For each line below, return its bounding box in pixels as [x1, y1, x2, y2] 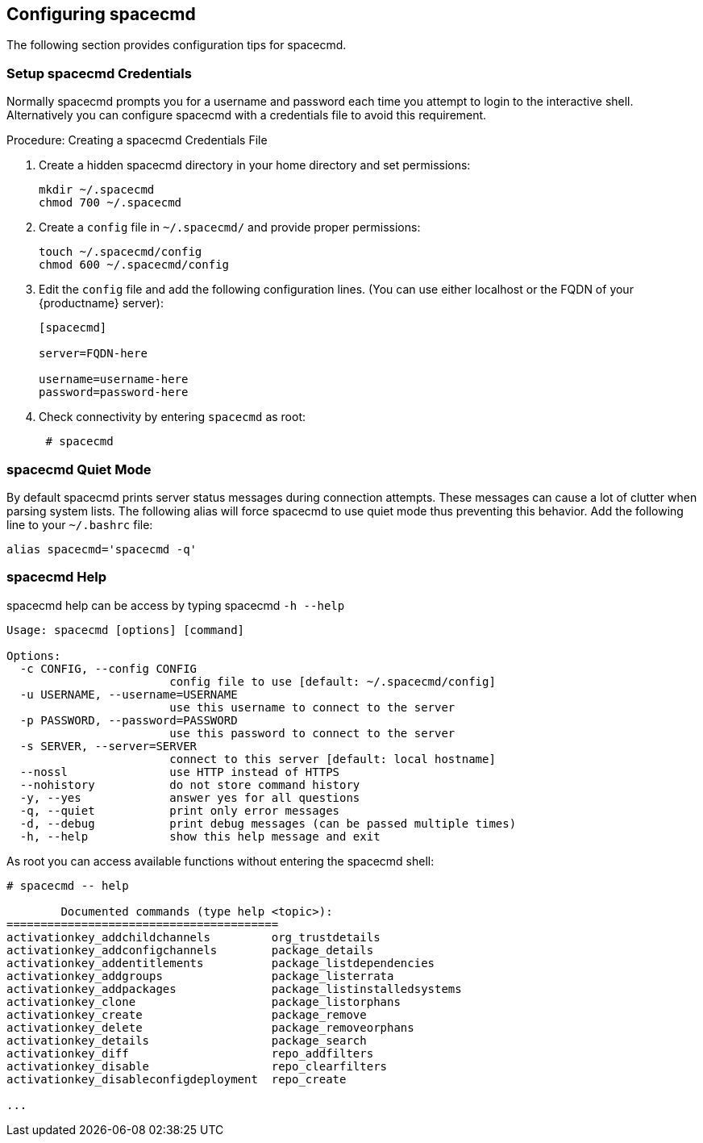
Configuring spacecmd [6, 4, 196, 24]
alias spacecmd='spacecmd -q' [6, 542, 198, 556]
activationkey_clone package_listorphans [6, 995, 401, 1008]
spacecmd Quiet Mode [6, 461, 152, 478]
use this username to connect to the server [169, 700, 455, 714]
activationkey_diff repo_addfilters [6, 1046, 374, 1060]
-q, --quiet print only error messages [19, 803, 340, 817]
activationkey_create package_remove [6, 1007, 367, 1021]
